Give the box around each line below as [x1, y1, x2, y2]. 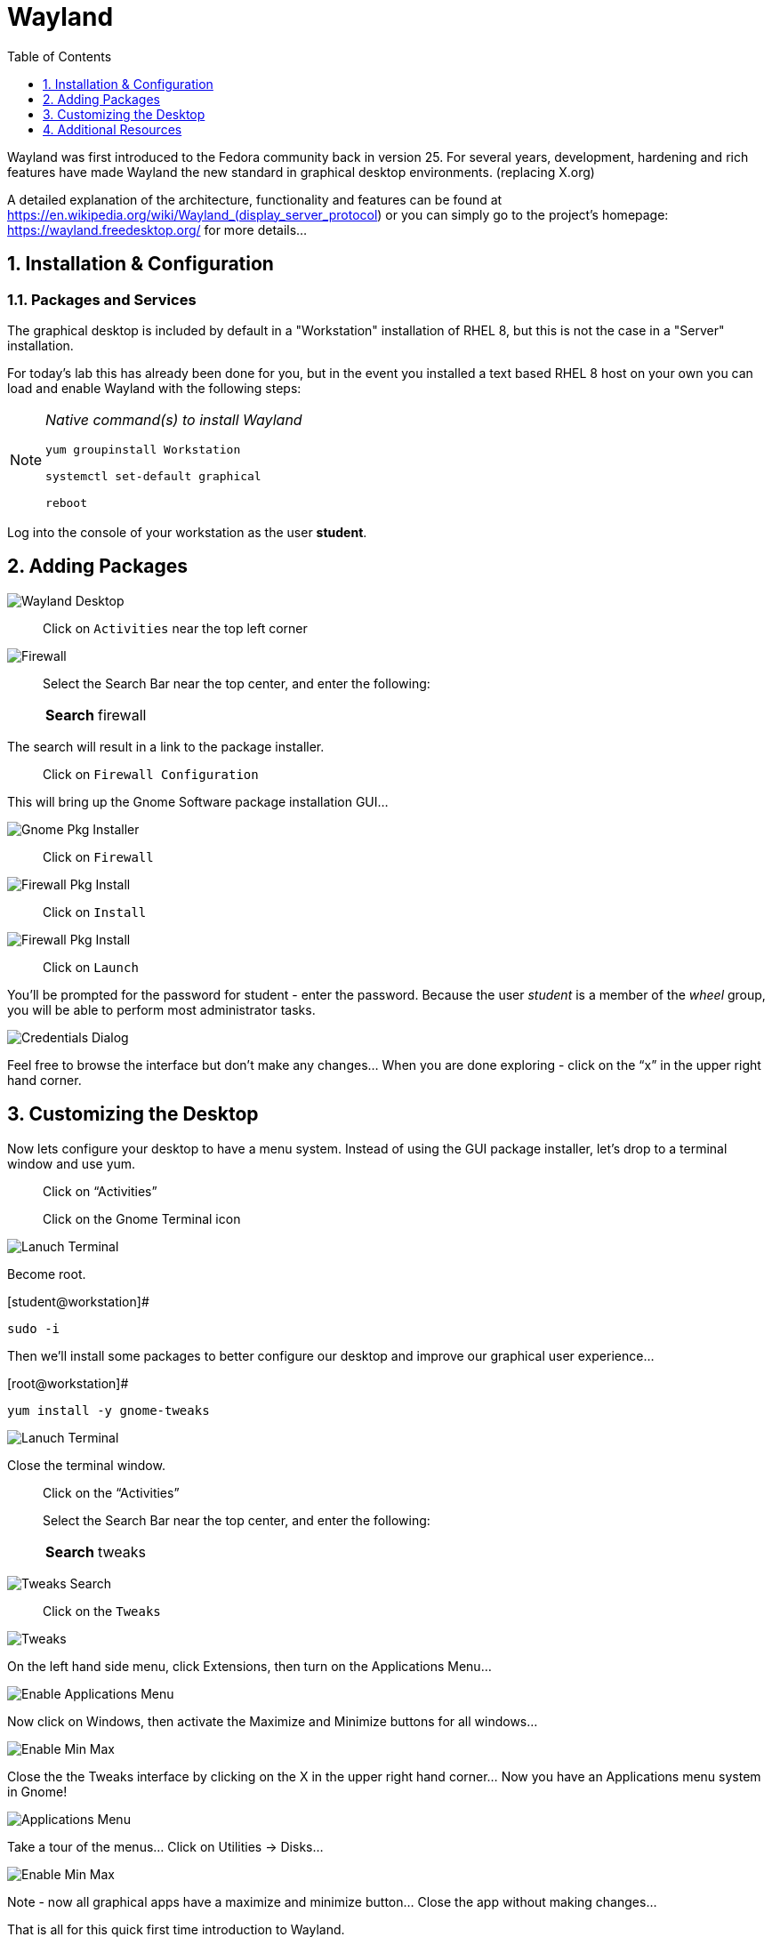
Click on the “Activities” [43, 1484, 180, 1500]
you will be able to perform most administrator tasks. [7, 1001, 316, 1017]
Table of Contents [7, 48, 112, 64]
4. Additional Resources [43, 121, 182, 137]
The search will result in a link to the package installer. [7, 738, 325, 754]
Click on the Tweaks [43, 1603, 161, 1619]
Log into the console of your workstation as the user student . [7, 524, 367, 540]
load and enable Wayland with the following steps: [7, 380, 302, 396]
